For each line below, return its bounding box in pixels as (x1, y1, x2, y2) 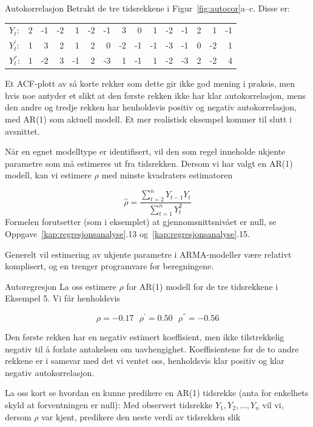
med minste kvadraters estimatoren (101, 169, 233, 181)
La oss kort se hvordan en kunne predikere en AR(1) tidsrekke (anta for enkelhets (5, 386, 309, 399)
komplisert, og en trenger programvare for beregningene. (5, 260, 214, 272)
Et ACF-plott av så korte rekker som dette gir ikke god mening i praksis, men (5, 77, 295, 90)
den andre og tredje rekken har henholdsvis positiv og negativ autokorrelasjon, (5, 101, 297, 113)
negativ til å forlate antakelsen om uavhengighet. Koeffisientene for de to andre (5, 342, 299, 355)
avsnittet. (5, 124, 40, 137)
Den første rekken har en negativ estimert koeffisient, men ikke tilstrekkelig (5, 330, 284, 343)
